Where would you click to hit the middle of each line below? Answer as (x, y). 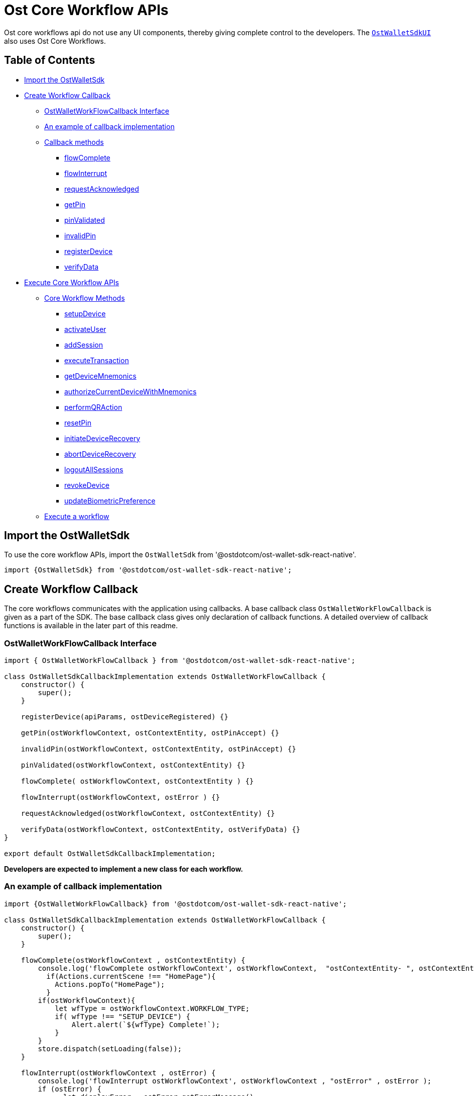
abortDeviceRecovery (100, 454)
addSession (84, 345)
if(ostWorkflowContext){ (87, 1000)
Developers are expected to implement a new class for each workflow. (124, 869)
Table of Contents (50, 60)
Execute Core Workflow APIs (72, 282)
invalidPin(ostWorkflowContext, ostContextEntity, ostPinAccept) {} (158, 749)
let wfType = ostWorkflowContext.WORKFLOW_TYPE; (152, 1008)
